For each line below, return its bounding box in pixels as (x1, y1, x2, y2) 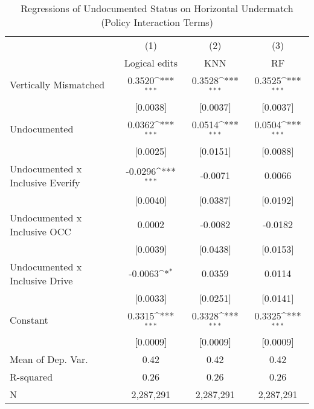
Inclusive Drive (10, 273, 73, 287)
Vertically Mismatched (10, 77, 105, 92)
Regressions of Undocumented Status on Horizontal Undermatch (21, 1, 293, 15)
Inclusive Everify (10, 175, 80, 189)
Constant (10, 312, 48, 327)
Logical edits (124, 56, 178, 70)
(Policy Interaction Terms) (101, 15, 213, 29)
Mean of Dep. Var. (10, 352, 88, 367)
